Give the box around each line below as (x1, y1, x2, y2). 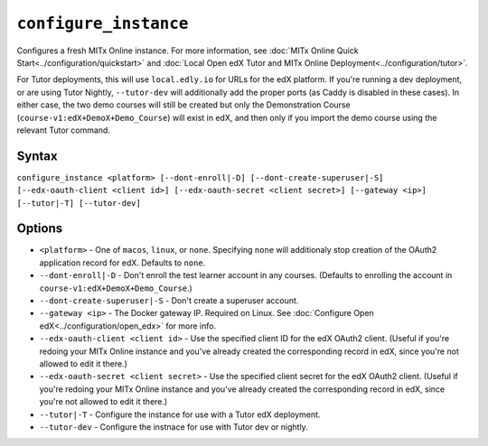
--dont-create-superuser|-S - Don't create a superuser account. (39, 295, 299, 306)
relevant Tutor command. (16, 125, 110, 135)
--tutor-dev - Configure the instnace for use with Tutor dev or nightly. (39, 421, 309, 432)
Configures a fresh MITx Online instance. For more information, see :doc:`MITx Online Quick (16, 45, 359, 56)
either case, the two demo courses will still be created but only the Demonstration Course (16, 99, 352, 110)
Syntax (16, 148, 58, 163)
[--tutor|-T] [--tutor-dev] (16, 198, 142, 208)
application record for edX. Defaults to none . (39, 257, 206, 268)
